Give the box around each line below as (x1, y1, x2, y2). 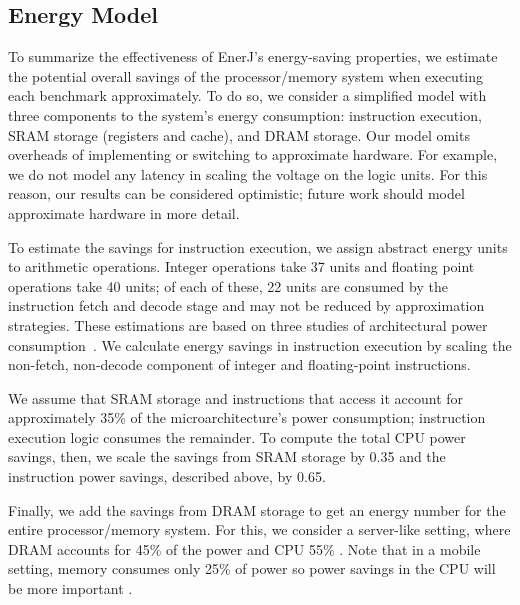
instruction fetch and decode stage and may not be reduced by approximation (8, 295, 485, 316)
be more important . (8, 578, 133, 599)
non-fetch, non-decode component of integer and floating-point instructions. (8, 354, 471, 375)
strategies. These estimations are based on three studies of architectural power (8, 314, 488, 335)
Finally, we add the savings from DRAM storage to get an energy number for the (8, 499, 506, 520)
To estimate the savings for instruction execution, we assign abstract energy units (8, 236, 508, 257)
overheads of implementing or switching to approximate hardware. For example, (8, 144, 498, 165)
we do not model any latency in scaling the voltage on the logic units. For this (8, 163, 488, 184)
